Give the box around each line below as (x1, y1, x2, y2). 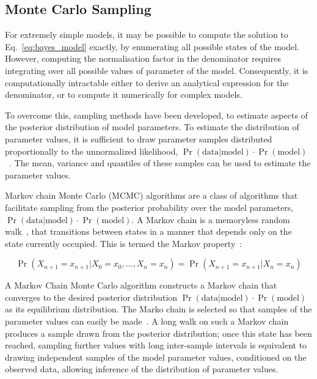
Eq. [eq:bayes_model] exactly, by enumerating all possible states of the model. (5, 40, 300, 53)
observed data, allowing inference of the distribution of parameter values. (5, 362, 279, 375)
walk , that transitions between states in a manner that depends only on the (5, 225, 292, 238)
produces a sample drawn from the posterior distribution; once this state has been (5, 326, 312, 339)
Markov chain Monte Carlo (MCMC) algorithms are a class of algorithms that (5, 189, 298, 202)
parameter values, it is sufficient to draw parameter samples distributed (5, 132, 272, 145)
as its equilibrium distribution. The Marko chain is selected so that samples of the (5, 303, 312, 315)
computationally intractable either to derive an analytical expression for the (5, 76, 289, 89)
